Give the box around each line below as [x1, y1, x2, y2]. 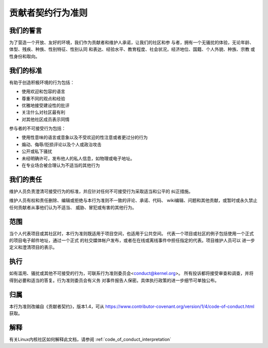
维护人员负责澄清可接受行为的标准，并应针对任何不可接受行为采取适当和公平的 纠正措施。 [9, 188, 193, 194]
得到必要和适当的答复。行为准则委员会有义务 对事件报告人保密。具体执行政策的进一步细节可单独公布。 [9, 277, 219, 283]
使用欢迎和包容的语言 [21, 88, 66, 94]
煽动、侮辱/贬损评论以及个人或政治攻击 [21, 141, 102, 147]
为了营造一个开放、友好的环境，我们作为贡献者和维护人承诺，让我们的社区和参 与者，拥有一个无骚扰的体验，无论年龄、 [9, 40, 254, 46]
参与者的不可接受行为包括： [9, 126, 66, 132]
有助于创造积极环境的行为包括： [9, 79, 74, 85]
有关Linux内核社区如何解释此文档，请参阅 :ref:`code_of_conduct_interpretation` [9, 336, 171, 342]
